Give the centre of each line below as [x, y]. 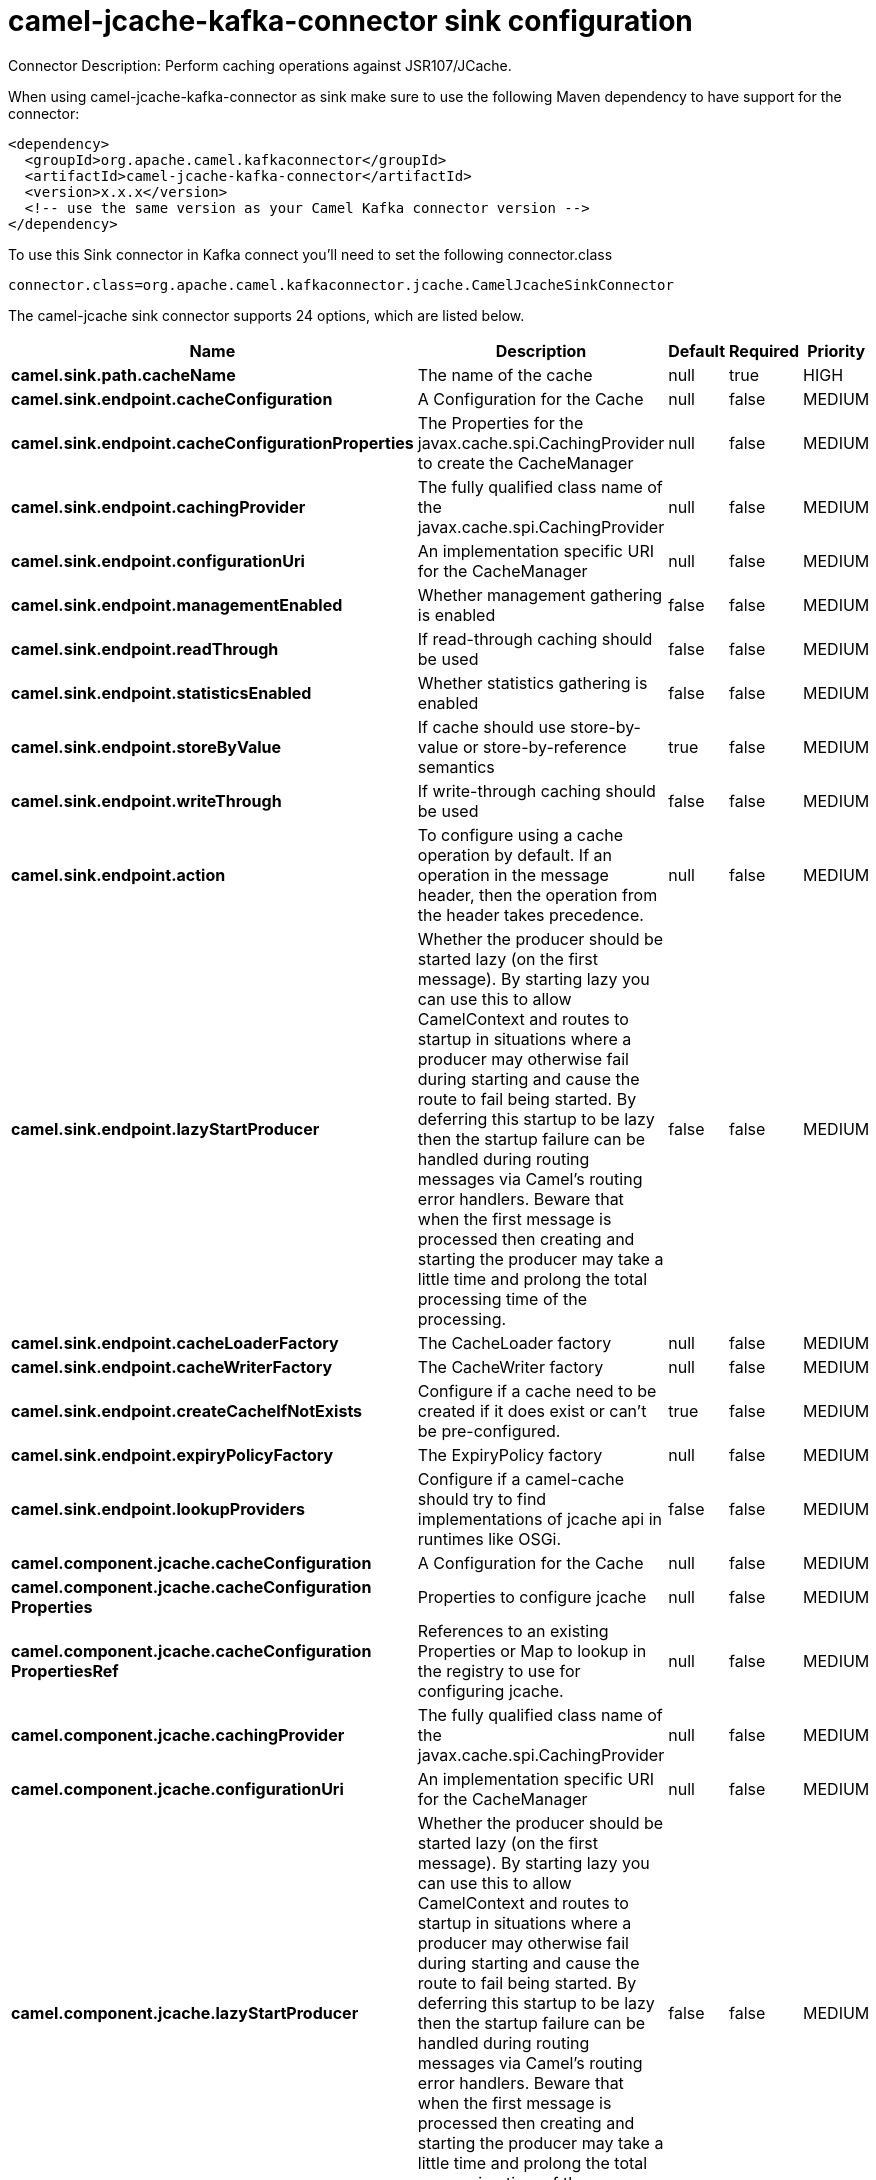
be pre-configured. [489, 1430]
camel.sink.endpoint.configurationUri [158, 560]
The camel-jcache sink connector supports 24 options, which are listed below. [266, 315]
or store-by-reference [544, 746]
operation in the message [513, 874]
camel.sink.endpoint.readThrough [145, 648]
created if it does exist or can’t [532, 1410]
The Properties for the [500, 422]
